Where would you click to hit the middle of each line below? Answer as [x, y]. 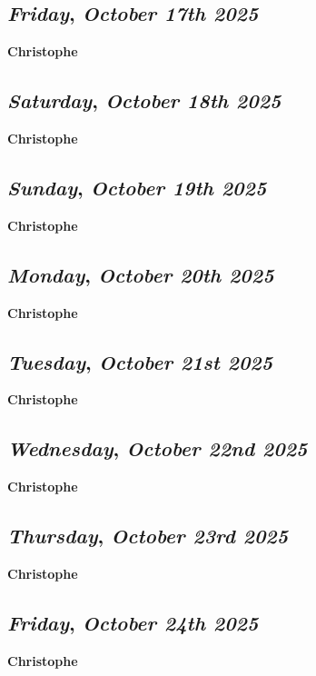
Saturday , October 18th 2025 [144, 100]
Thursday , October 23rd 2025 [148, 536]
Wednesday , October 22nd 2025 [158, 448]
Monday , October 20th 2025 [141, 274]
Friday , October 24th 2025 [133, 622]
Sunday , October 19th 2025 [137, 187]
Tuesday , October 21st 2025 [140, 361]
